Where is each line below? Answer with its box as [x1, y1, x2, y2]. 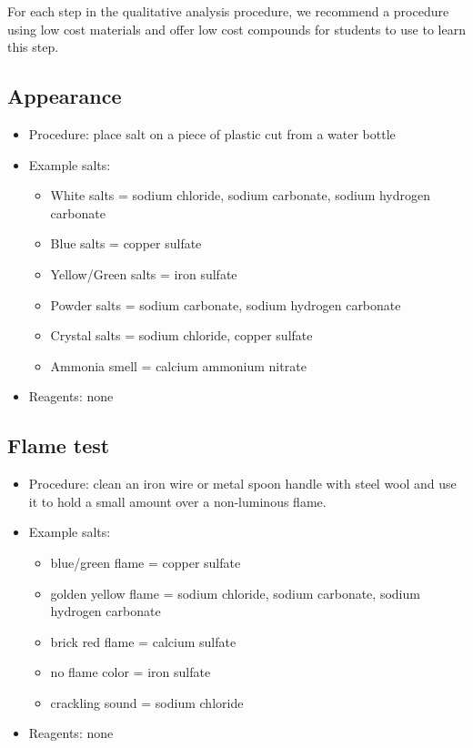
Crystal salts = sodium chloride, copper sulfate [50, 326, 313, 345]
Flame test [7, 431, 110, 460]
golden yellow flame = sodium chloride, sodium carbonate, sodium [50, 583, 420, 602]
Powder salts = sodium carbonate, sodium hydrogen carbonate [50, 295, 401, 314]
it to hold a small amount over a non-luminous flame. [28, 491, 327, 510]
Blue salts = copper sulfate [50, 234, 202, 253]
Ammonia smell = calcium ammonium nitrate [50, 356, 307, 375]
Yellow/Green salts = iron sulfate [50, 264, 237, 283]
